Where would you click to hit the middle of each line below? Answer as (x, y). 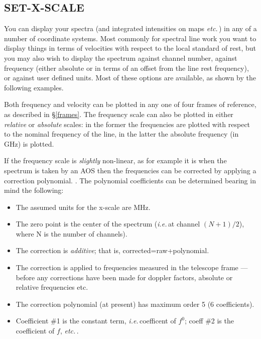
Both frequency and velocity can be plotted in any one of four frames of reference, (130, 104)
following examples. (34, 87)
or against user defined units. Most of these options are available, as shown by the (130, 78)
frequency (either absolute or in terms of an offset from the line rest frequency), (126, 68)
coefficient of (35, 331)
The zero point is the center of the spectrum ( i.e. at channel (108, 224)
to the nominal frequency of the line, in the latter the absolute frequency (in (121, 134)
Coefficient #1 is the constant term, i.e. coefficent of (96, 321)
